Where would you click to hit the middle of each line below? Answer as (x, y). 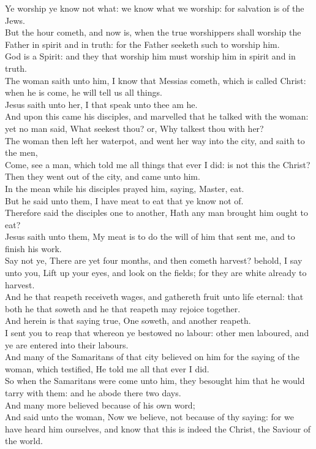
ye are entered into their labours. (67, 344)
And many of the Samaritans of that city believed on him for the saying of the (152, 357)
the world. (24, 441)
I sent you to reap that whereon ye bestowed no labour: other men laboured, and (157, 333)
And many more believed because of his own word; (100, 405)
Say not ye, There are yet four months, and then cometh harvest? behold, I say (154, 260)
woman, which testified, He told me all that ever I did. (107, 368)
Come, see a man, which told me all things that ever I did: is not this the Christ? (158, 164)
